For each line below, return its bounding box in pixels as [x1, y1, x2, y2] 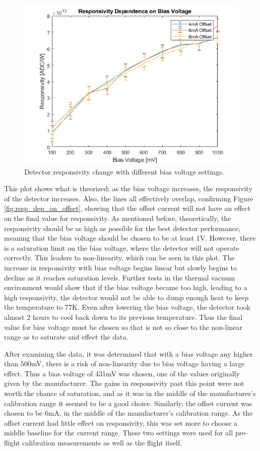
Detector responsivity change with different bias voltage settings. [24, 166, 224, 177]
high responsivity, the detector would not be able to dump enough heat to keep [4, 292, 249, 302]
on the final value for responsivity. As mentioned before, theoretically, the [4, 212, 231, 223]
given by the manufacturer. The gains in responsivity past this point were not [4, 378, 244, 388]
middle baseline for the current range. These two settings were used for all [4, 427, 233, 438]
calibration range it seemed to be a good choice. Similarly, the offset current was [4, 398, 252, 408]
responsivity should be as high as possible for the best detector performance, [4, 222, 241, 233]
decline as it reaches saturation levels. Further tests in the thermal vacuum [4, 272, 235, 283]
